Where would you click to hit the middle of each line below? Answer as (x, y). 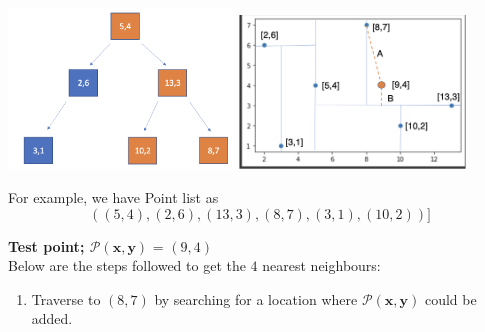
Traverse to (66, 298)
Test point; (46, 245)
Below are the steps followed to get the (127, 265)
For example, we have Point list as (113, 196)
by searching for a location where (256, 298)
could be (450, 298)
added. (52, 318)
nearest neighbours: (321, 265)
